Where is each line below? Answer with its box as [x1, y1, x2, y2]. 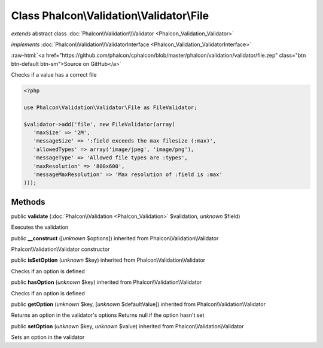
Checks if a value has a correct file [11, 71, 97, 78]
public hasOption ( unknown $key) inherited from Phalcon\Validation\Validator [11, 279, 202, 286]
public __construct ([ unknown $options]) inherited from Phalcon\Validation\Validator [11, 234, 219, 242]
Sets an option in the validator [11, 334, 85, 341]
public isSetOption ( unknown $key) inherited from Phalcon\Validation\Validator [11, 256, 206, 264]
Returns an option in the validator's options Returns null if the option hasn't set [11, 311, 205, 319]
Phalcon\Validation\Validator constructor [11, 246, 110, 253]
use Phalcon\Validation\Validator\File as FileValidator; [23, 104, 197, 111]
